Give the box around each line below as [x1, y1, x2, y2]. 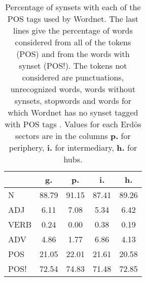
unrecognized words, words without [10, 83, 136, 95]
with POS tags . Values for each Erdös [5, 118, 141, 130]
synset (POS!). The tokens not [19, 60, 127, 71]
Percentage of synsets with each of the [5, 1, 141, 13]
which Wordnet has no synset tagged [8, 106, 138, 118]
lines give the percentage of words [13, 24, 133, 36]
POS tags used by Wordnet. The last [7, 13, 139, 24]
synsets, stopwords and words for [14, 95, 132, 106]
